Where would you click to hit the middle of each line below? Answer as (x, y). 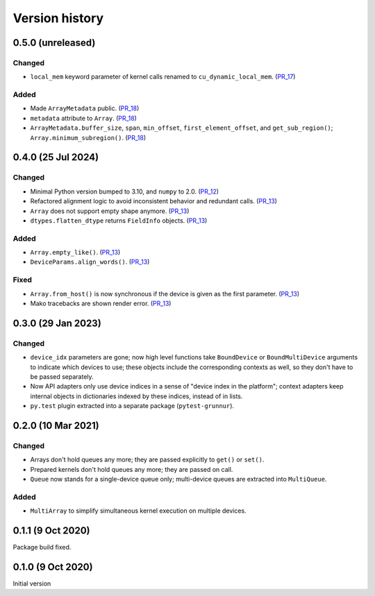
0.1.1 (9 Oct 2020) (51, 531)
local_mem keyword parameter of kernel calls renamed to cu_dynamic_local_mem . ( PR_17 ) (163, 77)
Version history (58, 18)
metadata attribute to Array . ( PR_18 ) (83, 118)
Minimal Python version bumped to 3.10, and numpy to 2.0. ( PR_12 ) (124, 191)
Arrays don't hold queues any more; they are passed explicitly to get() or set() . (147, 460)
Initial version (32, 584)
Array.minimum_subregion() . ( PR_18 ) (88, 137)
